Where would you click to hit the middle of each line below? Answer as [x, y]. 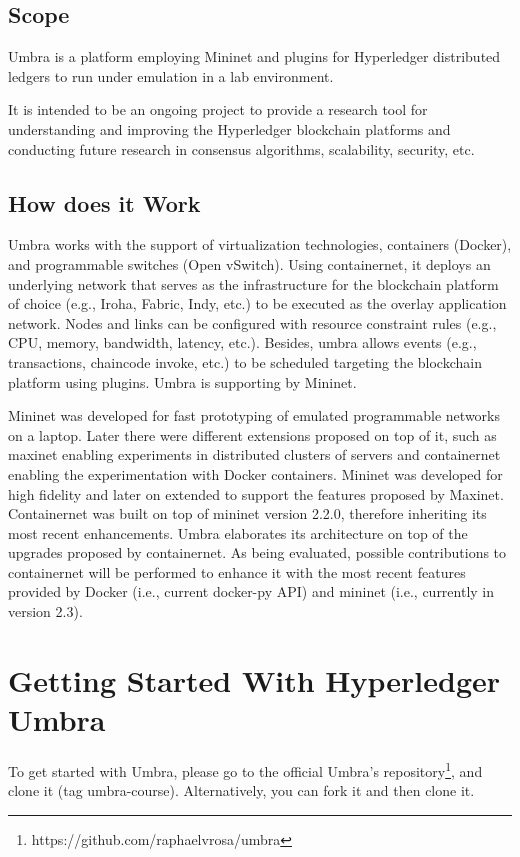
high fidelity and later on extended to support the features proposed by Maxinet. [256, 493]
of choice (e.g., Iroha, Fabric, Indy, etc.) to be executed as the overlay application [257, 303]
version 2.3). [45, 611]
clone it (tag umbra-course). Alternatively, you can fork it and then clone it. [241, 790]
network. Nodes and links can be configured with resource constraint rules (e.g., [252, 322]
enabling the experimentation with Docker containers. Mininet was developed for [255, 473]
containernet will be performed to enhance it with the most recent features [237, 571]
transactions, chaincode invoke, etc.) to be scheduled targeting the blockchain [245, 361]
